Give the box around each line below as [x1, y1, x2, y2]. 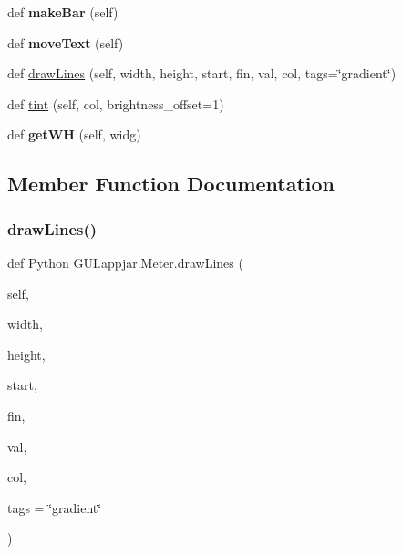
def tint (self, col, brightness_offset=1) [7, 94, 224, 113]
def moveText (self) [7, 33, 124, 52]
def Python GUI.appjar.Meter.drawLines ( [7, 252, 243, 272]
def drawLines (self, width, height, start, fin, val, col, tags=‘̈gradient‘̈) [7, 64, 397, 83]
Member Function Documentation [7, 169, 335, 198]
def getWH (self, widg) [7, 125, 141, 144]
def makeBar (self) [7, 3, 119, 21]
